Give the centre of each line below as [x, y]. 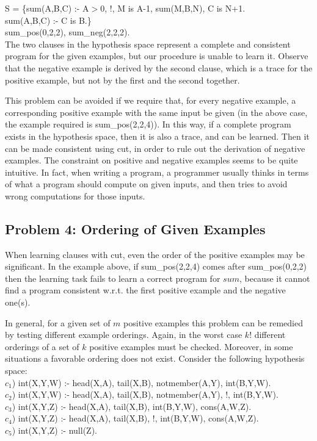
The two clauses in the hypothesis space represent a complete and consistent [148, 44]
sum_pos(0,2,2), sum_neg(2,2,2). [67, 32]
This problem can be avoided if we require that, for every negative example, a [151, 100]
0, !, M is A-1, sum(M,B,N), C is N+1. [173, 8]
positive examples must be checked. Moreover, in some [191, 346]
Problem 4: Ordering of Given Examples [135, 228]
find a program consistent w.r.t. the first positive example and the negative [145, 290]
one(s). [18, 302]
